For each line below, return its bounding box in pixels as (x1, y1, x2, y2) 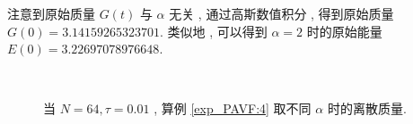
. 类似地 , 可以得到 (160, 21, 268, 40)
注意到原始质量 (7, 4, 95, 22)
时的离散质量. (327, 99, 407, 118)
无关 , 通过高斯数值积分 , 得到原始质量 (169, 4, 394, 22)
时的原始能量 (306, 21, 382, 40)
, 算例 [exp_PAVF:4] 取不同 (154, 99, 312, 118)
